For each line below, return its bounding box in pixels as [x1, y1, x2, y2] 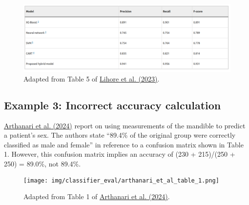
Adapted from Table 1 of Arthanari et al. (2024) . [23, 191, 170, 202]
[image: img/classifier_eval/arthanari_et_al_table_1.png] [23, 177, 219, 184]
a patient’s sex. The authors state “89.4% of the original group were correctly [4, 130, 236, 140]
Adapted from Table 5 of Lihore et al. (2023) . [23, 73, 160, 83]
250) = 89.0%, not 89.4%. [4, 158, 81, 168]
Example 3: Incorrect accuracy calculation [4, 97, 221, 112]
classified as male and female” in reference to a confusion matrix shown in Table [4, 139, 244, 149]
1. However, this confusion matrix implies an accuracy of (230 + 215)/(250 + [4, 149, 235, 159]
